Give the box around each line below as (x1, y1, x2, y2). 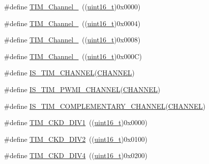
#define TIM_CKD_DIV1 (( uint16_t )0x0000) (4, 117, 148, 128)
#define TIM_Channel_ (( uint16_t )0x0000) (4, 1, 141, 11)
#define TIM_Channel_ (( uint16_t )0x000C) (4, 51, 142, 61)
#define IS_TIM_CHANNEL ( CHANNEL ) (4, 67, 135, 78)
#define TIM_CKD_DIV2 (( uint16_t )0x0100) (4, 133, 148, 144)
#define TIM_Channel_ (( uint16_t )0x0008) (4, 34, 141, 45)
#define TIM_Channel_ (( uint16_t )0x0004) (4, 18, 141, 28)
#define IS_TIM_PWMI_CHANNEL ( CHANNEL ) (4, 84, 160, 94)
